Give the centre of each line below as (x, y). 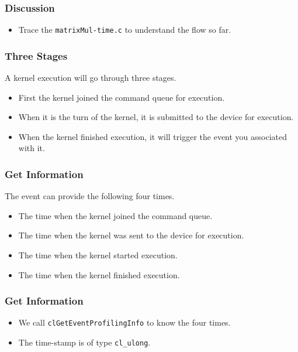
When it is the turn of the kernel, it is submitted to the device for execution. (156, 117)
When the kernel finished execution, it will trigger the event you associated (153, 136)
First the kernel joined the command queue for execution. (122, 97)
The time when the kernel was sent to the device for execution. (131, 235)
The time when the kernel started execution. (98, 255)
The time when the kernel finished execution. (99, 274)
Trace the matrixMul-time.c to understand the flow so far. (125, 30)
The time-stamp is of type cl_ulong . (84, 342)
